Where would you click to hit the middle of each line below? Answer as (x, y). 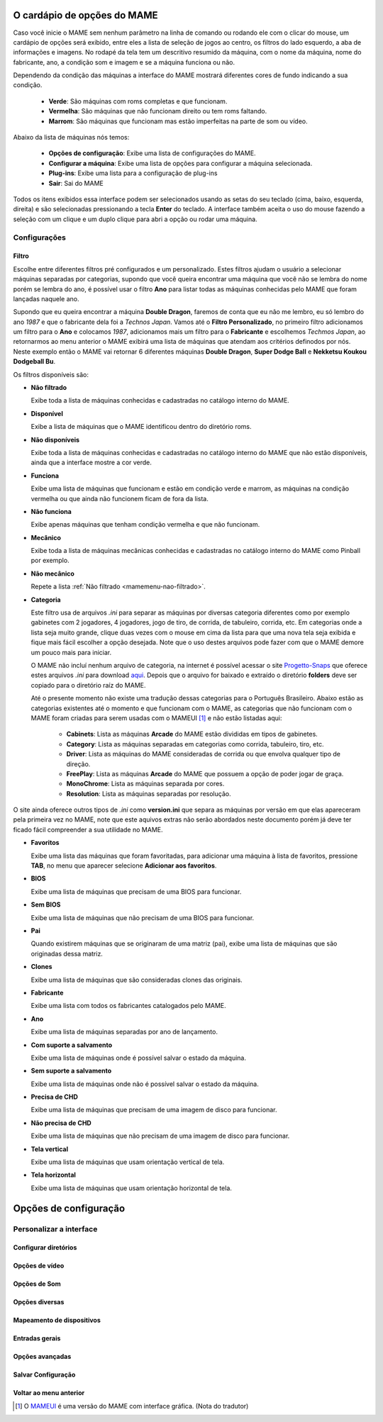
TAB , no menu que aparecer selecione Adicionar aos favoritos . (124, 866)
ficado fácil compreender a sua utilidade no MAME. (88, 829)
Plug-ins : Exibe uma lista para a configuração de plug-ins (133, 173)
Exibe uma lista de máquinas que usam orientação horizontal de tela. (131, 1188)
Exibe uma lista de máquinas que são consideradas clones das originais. (137, 980)
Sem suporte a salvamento (71, 1071)
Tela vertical (50, 1149)
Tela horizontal (53, 1175)
